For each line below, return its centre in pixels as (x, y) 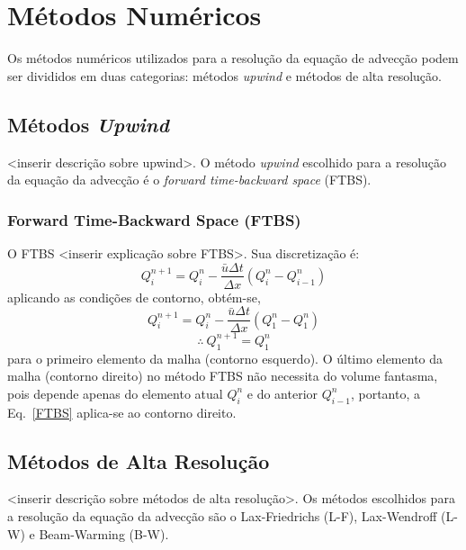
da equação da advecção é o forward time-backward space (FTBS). (189, 180)
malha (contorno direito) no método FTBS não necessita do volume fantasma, (223, 376)
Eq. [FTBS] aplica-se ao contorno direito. (122, 412)
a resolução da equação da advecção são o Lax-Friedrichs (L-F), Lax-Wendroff (222, 515)
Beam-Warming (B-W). (104, 533)
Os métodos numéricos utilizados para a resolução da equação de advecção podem (233, 58)
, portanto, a (385, 393)
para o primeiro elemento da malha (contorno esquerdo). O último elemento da (225, 358)
